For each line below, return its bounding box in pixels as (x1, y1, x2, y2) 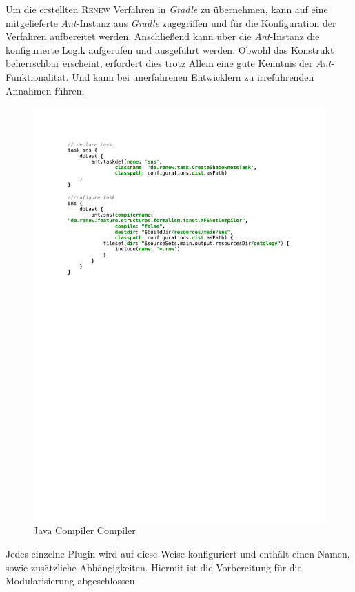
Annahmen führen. (6, 83, 85, 97)
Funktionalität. (6, 69, 69, 83)
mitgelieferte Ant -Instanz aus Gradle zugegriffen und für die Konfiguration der (6, 15, 336, 30)
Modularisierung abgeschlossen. (6, 573, 138, 588)
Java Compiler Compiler (33, 523, 136, 537)
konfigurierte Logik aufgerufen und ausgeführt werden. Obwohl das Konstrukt (6, 42, 334, 57)
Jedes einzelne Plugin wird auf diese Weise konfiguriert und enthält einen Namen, (6, 546, 350, 561)
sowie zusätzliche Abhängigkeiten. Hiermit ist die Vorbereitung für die (6, 560, 302, 574)
